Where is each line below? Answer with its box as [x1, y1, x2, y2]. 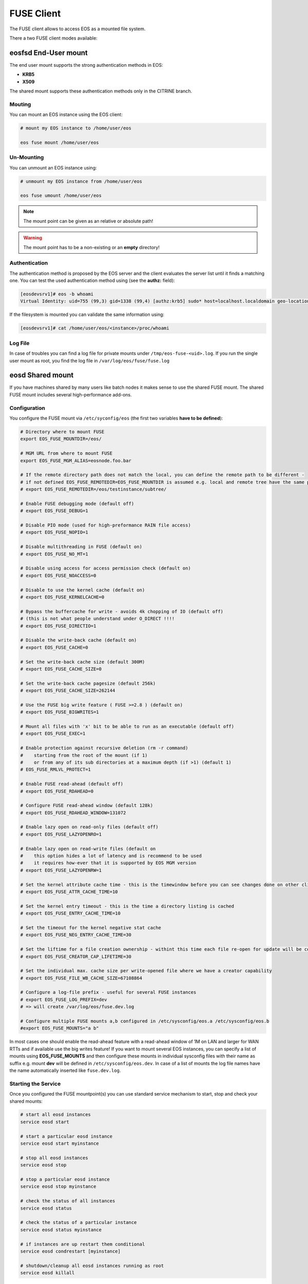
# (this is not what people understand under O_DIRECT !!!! [20, 616, 175, 621]
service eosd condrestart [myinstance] [20, 1248, 121, 1254]
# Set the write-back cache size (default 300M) [20, 659, 145, 665]
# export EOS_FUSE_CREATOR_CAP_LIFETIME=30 [20, 953, 132, 959]
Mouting [9, 101, 31, 108]
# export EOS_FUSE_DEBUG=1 [20, 508, 88, 514]
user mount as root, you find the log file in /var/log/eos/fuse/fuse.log [9, 357, 169, 364]
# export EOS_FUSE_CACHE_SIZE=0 [20, 666, 102, 672]
